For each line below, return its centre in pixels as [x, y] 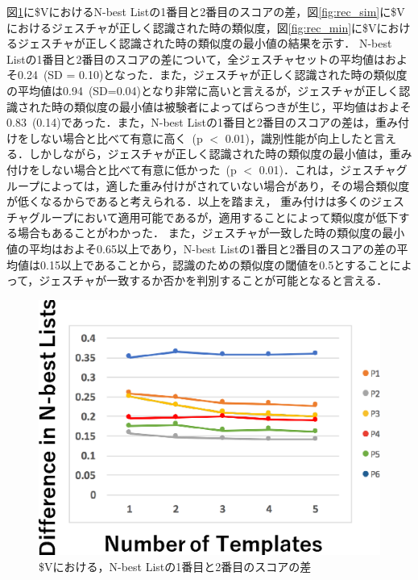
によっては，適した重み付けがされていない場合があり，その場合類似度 [225, 185]
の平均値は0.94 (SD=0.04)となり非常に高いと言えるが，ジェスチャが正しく [203, 90]
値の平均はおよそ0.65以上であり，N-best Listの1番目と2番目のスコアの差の [202, 248]
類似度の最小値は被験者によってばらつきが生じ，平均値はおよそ [242, 106]
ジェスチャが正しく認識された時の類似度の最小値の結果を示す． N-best [205, 43]
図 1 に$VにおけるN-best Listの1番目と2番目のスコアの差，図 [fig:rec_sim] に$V [206, 11]
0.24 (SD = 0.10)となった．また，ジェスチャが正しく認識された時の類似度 [212, 75]
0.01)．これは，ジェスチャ [327, 169]
